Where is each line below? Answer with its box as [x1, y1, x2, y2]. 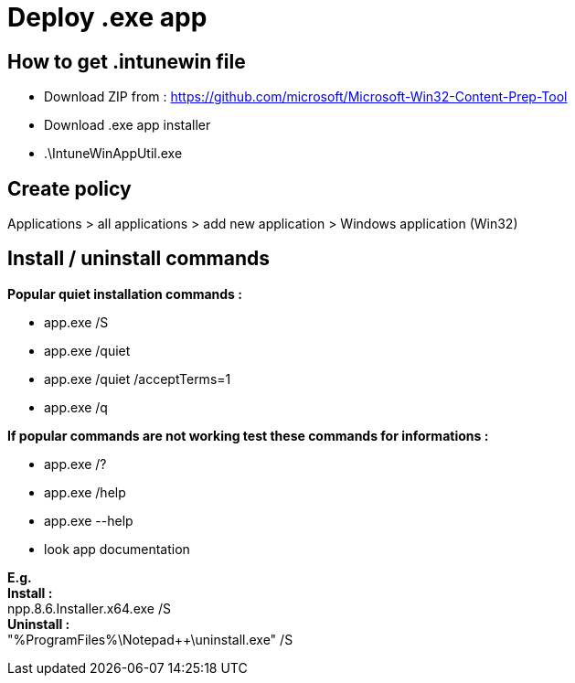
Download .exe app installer [44, 117, 211, 133]
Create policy [7, 176, 132, 200]
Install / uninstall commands [7, 247, 271, 271]
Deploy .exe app [7, 2, 208, 33]
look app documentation [44, 540, 190, 557]
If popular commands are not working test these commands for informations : [7, 427, 489, 443]
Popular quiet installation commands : [7, 285, 242, 302]
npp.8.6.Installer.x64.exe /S [7, 600, 171, 616]
